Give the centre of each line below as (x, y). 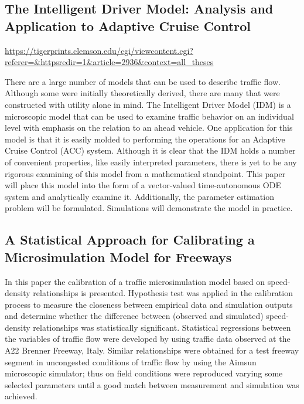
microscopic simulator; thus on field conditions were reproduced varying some (144, 373)
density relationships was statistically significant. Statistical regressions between (148, 327)
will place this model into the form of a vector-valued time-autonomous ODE (143, 185)
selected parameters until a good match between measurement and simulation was (152, 384)
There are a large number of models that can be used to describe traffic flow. (143, 81)
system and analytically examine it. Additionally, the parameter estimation (139, 196)
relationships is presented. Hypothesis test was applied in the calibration (163, 293)
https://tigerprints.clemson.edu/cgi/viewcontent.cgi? (99, 50)
